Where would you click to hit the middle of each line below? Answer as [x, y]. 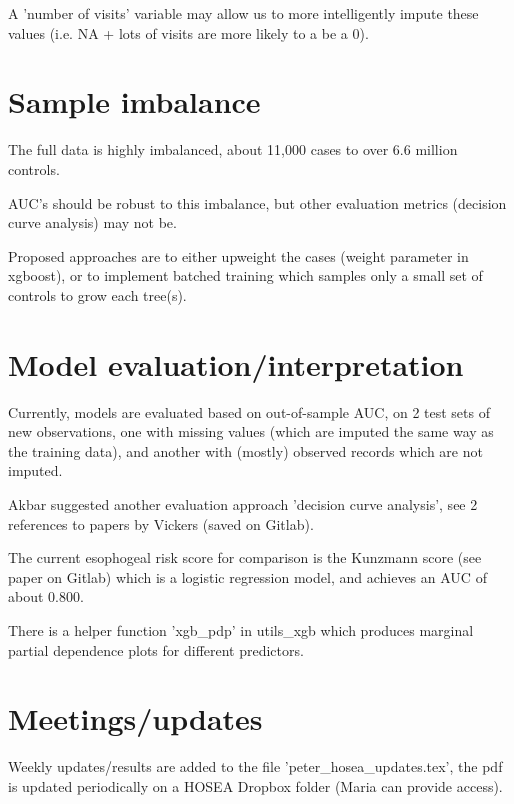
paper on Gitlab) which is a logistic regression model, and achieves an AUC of [247, 576]
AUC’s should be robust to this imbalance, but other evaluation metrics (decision [257, 202]
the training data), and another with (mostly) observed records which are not [245, 450]
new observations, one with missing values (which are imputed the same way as [251, 431]
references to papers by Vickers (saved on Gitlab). [161, 523]
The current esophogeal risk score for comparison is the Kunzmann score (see [245, 557]
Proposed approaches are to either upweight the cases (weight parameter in [238, 255]
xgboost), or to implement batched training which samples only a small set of [245, 275]
